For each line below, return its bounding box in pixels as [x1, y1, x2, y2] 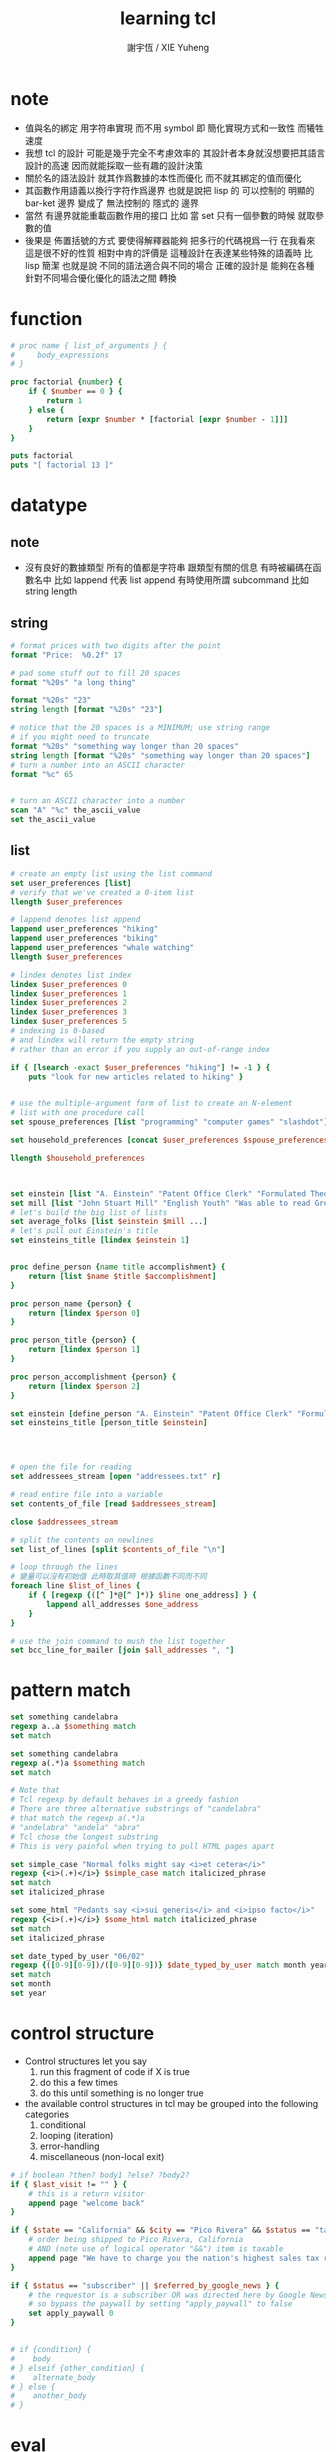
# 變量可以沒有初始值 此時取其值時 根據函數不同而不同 [10, 1572, 208, 1582]
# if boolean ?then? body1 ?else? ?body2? [10, 2170, 190, 2180]
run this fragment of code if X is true [39, 2065, 190, 2077]
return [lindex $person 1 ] [28, 1345, 141, 1355]
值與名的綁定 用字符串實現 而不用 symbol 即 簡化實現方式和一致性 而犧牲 [24, 122, 325, 134]
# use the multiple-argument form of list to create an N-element [10, 1098, 293, 1109]
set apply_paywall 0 [28, 2308, 114, 2319]
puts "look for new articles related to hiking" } [28, 1072, 244, 1082]
